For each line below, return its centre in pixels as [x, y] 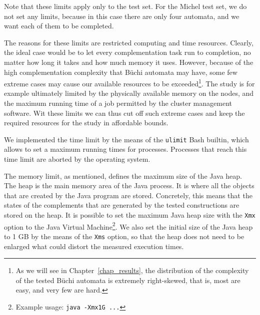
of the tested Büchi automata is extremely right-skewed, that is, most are [128, 280]
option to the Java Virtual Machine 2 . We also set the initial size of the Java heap [128, 226]
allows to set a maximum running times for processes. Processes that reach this [125, 149]
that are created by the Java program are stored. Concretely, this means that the [128, 195]
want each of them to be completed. [59, 26]
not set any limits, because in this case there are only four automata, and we [122, 16]
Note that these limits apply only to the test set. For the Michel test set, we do [125, 6]
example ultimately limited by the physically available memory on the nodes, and [129, 93]
